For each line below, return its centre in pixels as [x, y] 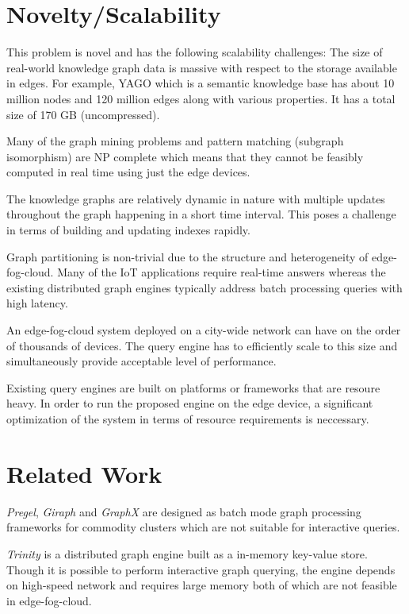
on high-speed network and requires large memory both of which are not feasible [202, 585]
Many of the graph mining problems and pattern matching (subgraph [175, 141]
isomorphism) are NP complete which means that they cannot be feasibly [185, 156]
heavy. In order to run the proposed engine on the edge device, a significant [190, 403]
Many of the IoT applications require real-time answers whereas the [222, 272]
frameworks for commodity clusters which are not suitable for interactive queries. [203, 527]
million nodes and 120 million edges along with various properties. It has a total [201, 98]
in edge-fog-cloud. [49, 600]
